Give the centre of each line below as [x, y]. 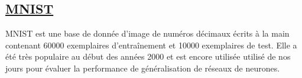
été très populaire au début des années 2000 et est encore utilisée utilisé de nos [148, 56]
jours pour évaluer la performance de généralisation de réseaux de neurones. [143, 68]
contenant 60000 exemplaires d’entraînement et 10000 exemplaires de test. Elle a [151, 45]
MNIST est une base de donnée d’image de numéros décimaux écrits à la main [147, 33]
